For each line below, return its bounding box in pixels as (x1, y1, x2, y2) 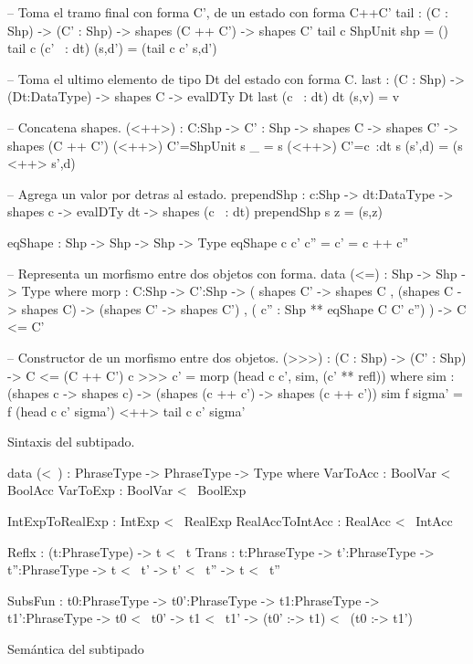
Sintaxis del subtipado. (7, 432, 135, 451)
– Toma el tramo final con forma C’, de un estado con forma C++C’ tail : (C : (7, 3, 448, 21)
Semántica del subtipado (7, 639, 144, 659)
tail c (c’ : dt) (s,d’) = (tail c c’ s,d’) (7, 38, 217, 58)
